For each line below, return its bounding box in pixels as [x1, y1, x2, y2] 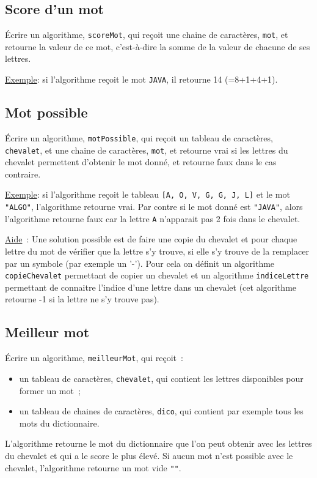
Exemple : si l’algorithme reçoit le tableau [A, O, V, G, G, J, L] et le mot [5, 188, 290, 201]
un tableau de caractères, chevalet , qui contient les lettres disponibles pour [19, 372, 304, 384]
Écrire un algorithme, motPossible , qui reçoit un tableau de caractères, [5, 131, 273, 144]
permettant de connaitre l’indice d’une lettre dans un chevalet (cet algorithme [5, 280, 297, 293]
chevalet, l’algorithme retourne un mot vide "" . [5, 461, 181, 474]
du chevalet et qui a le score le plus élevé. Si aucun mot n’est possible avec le [5, 449, 293, 461]
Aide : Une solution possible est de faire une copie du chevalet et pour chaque [5, 233, 297, 245]
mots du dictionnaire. [19, 416, 100, 429]
